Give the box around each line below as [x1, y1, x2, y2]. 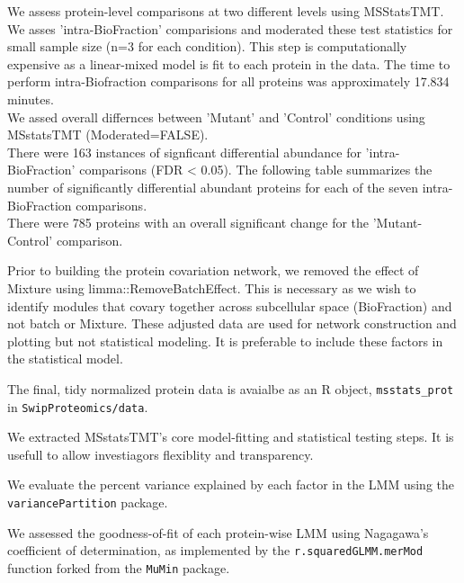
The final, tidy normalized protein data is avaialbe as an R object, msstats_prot [7, 379, 454, 398]
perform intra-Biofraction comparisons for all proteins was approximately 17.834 [7, 72, 450, 91]
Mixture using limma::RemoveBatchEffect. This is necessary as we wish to [7, 278, 416, 297]
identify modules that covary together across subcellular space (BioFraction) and [7, 296, 452, 315]
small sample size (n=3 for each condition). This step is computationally [7, 37, 407, 56]
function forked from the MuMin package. [7, 558, 230, 577]
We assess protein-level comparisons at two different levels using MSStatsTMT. [7, 2, 444, 20]
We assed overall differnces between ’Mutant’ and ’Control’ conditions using [7, 107, 425, 126]
